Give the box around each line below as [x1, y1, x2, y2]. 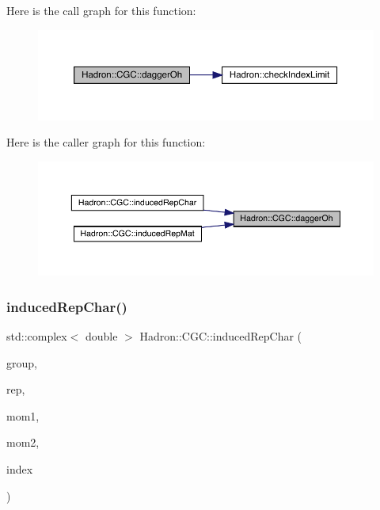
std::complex [6, 328, 67, 344]
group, [6, 354, 37, 371]
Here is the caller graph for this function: [6, 134, 206, 150]
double [85, 328, 118, 344]
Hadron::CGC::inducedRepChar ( [139, 328, 302, 344]
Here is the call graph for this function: [6, 2, 196, 18]
